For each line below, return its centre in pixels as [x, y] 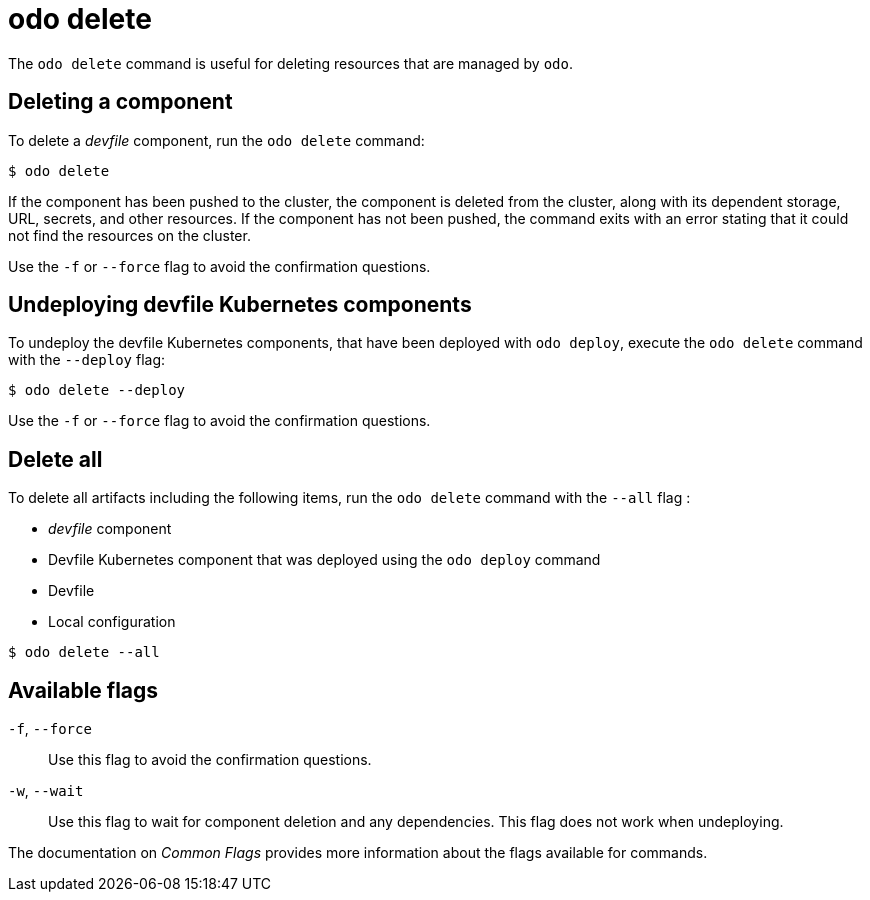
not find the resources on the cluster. [129, 235]
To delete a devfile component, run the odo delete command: [216, 140]
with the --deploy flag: [87, 360]
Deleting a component [120, 102]
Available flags [83, 690]
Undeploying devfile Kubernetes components [240, 305]
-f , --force [50, 729]
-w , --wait [46, 791]
